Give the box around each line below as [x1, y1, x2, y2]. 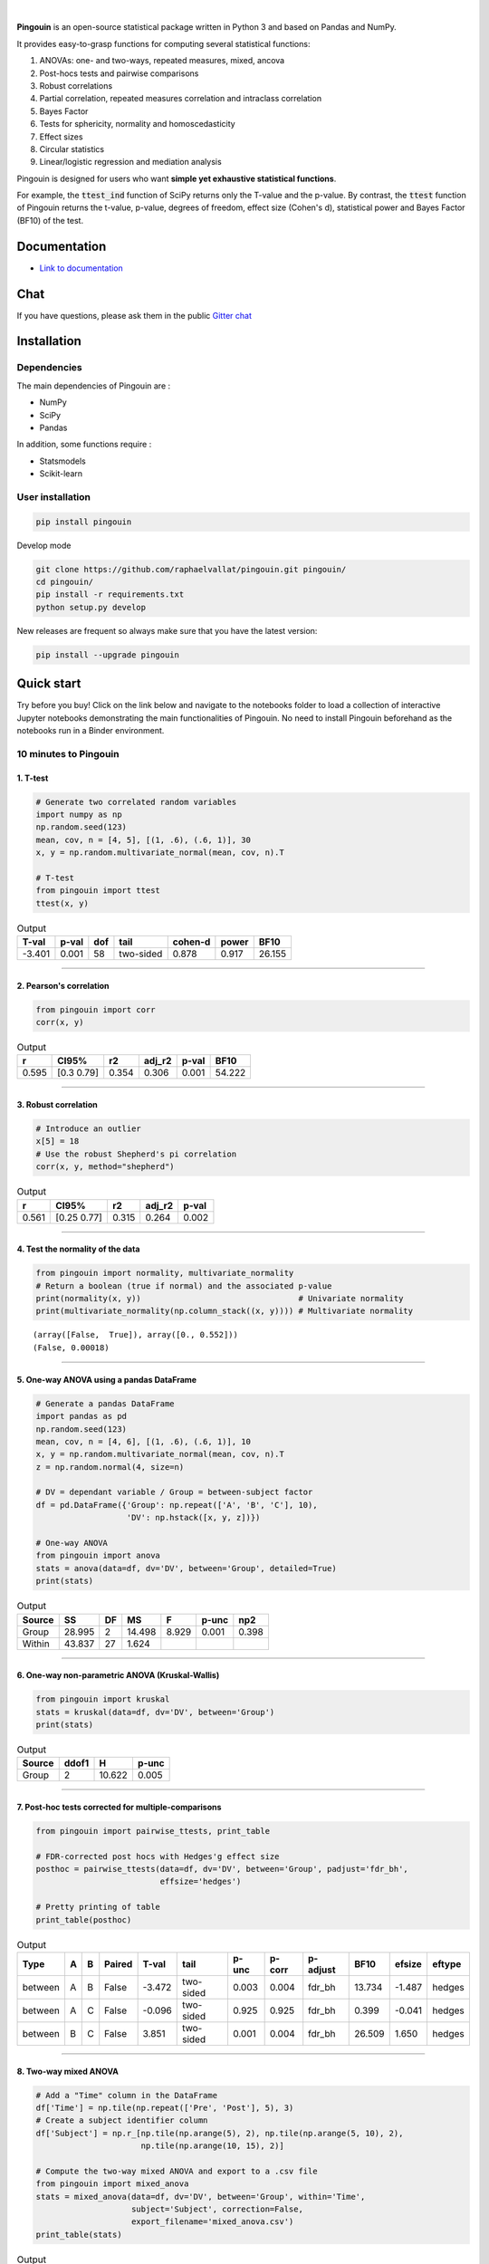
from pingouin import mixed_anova [35, 2179, 189, 2189]
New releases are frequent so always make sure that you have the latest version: [16, 625, 318, 636]
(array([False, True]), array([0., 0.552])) [33, 1329, 239, 1340]
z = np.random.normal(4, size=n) [35, 1462, 185, 1472]
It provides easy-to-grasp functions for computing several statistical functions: [16, 38, 311, 49]
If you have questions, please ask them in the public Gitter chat [16, 310, 253, 321]
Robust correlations [39, 80, 113, 91]
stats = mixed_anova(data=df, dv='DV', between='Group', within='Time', [35, 2192, 366, 2202]
